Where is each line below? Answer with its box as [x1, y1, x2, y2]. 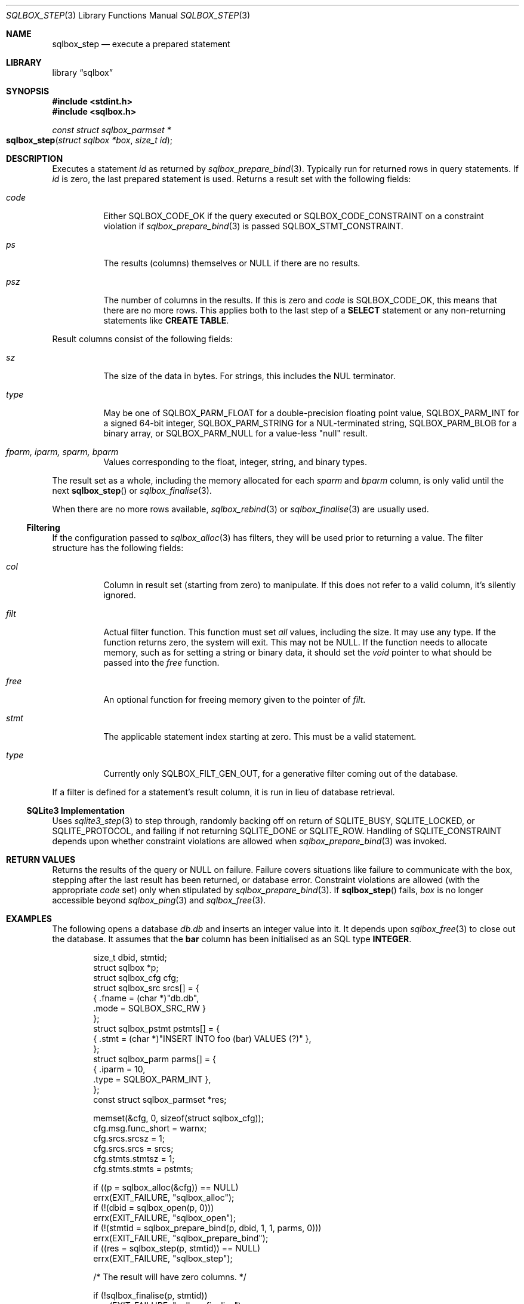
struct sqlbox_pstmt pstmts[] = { [93, 1023, 220, 1034]
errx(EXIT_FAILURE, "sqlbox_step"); [93, 1253, 233, 1263]
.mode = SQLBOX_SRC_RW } [93, 1003, 206, 1013]
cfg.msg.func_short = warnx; [93, 1123, 207, 1133]
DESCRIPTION [6, 153, 63, 164]
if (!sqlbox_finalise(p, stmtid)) [93, 1290, 208, 1300]
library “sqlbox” [52, 67, 113, 78]
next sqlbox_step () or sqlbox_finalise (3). [52, 485, 212, 496]
